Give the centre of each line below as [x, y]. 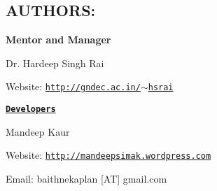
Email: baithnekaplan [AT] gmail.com [86, 178]
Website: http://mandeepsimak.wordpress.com [108, 155]
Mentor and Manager [58, 40]
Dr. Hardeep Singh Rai [55, 63]
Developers [31, 109]
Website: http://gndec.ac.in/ [73, 86]
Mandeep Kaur [38, 131]
